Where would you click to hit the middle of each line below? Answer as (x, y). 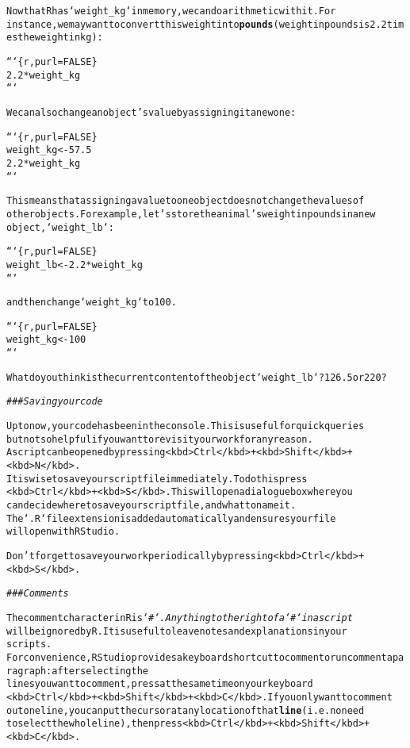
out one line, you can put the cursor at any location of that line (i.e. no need (186, 710)
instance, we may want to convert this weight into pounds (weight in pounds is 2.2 (197, 24)
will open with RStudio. (63, 532)
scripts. (29, 644)
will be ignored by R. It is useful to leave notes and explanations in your (177, 631)
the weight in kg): (60, 38)
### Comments (38, 594)
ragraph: (29, 671)
